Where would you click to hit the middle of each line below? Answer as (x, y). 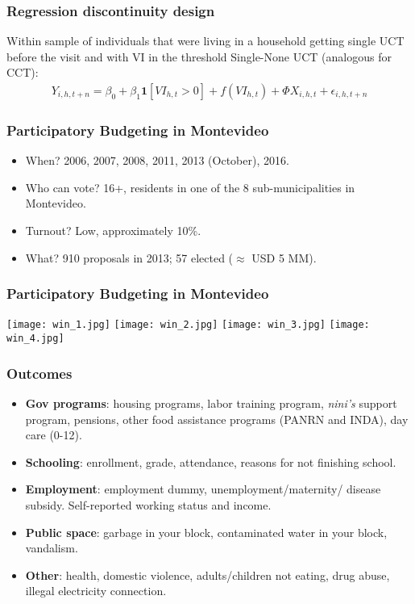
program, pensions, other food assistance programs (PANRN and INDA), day (217, 419)
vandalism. (52, 548)
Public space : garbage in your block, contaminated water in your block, (206, 532)
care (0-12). (54, 435)
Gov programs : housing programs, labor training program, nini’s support (211, 403)
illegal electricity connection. (96, 591)
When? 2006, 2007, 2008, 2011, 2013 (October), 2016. (157, 160)
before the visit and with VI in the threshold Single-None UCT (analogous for (199, 56)
